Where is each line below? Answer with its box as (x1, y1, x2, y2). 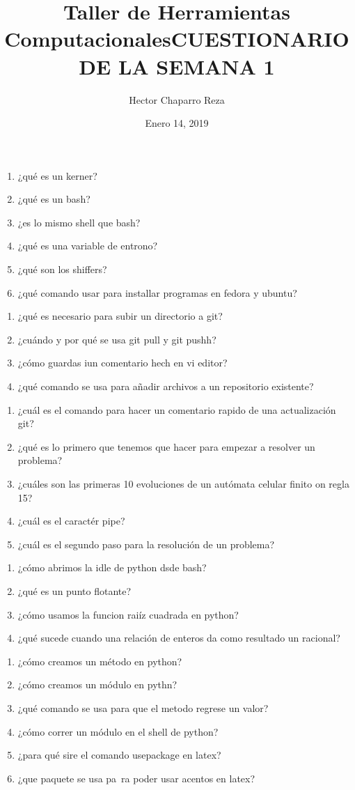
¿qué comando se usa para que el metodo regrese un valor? (17, 700, 269, 715)
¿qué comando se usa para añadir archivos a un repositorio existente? (17, 379, 314, 394)
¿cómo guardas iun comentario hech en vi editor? (17, 355, 228, 370)
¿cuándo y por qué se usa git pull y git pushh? (17, 332, 216, 346)
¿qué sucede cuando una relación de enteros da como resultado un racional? (17, 630, 340, 645)
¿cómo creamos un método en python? (17, 653, 182, 668)
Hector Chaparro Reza (129, 92, 225, 107)
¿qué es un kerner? (17, 168, 97, 183)
